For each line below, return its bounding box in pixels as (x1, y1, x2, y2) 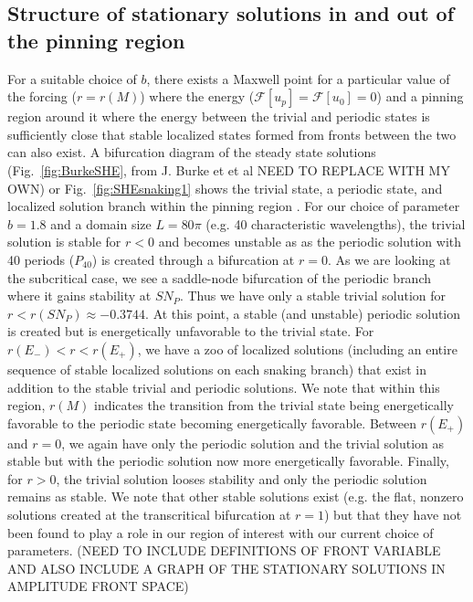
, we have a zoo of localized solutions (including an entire (137, 339, 457, 358)
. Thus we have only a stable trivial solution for (179, 286, 447, 305)
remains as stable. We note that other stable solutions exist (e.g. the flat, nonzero (7, 487, 464, 506)
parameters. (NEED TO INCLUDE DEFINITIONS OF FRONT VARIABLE (7, 541, 441, 560)
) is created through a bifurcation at (91, 249, 295, 269)
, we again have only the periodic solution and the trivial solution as (61, 433, 444, 452)
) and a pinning (376, 87, 464, 106)
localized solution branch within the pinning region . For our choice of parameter (7, 196, 460, 216)
